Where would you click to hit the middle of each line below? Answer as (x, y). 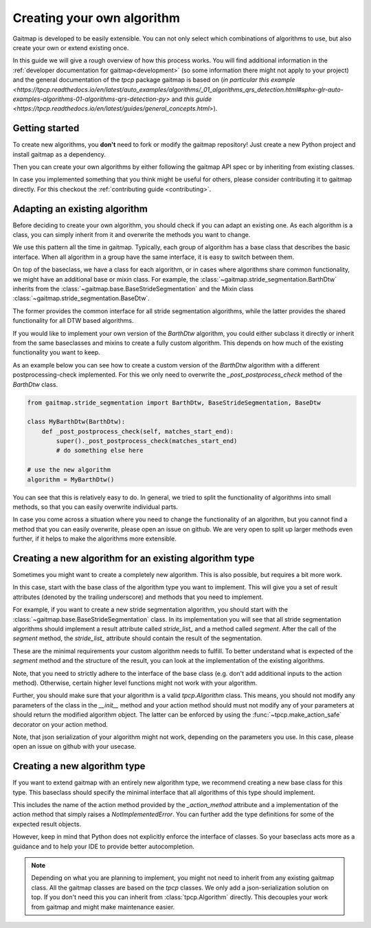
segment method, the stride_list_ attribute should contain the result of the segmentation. (137, 638)
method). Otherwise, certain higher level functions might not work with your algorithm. (135, 683)
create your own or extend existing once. (71, 47)
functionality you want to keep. (57, 352)
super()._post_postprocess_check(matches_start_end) (147, 441)
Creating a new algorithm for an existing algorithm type (134, 558)
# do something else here (100, 451)
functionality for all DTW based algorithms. (73, 321)
